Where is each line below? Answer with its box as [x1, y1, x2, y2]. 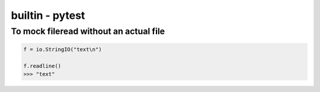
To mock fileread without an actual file [11, 26, 165, 37]
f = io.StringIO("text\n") [23, 46, 102, 52]
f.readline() [23, 63, 62, 69]
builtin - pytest [11, 9, 85, 22]
